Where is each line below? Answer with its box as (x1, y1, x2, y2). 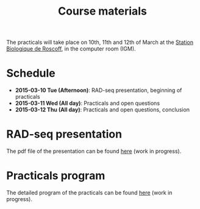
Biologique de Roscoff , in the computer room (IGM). (6, 45, 136, 52)
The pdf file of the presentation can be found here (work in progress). (6, 147, 182, 155)
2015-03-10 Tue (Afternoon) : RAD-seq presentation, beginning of (15, 87, 182, 94)
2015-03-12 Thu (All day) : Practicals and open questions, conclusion (15, 106, 190, 113)
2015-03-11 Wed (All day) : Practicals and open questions (15, 99, 160, 107)
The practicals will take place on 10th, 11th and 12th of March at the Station (6, 38, 194, 46)
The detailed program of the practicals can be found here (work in (6, 189, 173, 196)
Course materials (57, 4, 148, 18)
